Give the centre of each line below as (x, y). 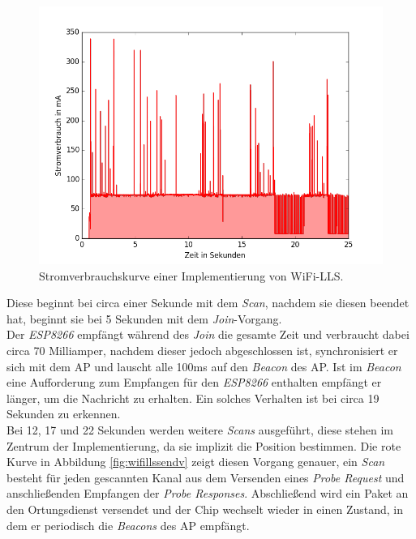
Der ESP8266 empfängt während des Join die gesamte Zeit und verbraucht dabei (208, 334)
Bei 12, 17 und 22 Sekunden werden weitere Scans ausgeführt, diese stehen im (200, 429)
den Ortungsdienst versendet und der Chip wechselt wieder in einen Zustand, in (205, 509)
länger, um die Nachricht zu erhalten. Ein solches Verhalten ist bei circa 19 (193, 398)
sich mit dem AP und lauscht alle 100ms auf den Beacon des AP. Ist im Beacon (204, 366)
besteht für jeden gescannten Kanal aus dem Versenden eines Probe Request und (206, 477)
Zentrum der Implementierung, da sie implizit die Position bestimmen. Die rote (204, 445)
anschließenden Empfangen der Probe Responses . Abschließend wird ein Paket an (208, 493)
